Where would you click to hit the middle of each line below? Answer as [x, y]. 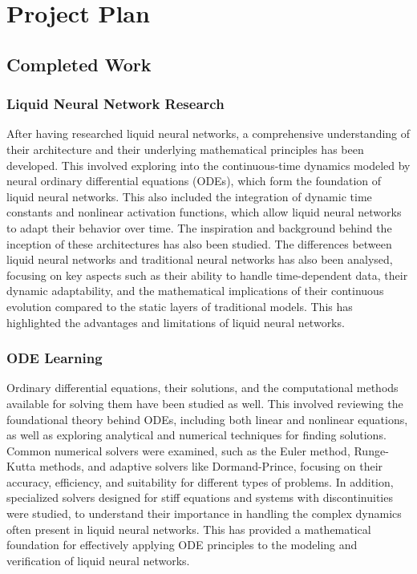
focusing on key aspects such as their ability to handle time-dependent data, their [207, 275]
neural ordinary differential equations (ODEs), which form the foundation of [194, 181]
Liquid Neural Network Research [115, 104]
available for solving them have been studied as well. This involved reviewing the [205, 403]
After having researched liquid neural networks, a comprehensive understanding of [208, 133]
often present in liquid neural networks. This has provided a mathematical [189, 529]
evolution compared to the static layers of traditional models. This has [180, 306]
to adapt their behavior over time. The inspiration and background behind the [199, 227]
